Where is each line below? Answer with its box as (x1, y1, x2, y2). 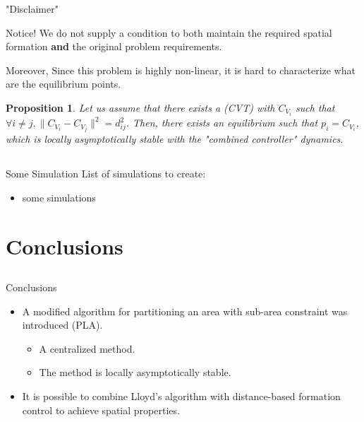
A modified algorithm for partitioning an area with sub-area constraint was (22, 303, 348, 318)
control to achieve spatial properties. (22, 402, 180, 417)
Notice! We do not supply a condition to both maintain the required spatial (6, 25, 332, 40)
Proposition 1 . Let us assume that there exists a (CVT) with (6, 100, 275, 115)
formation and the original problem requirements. (6, 39, 222, 54)
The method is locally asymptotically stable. (39, 365, 231, 380)
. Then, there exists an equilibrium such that (126, 115, 318, 130)
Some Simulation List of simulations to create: (6, 166, 206, 181)
